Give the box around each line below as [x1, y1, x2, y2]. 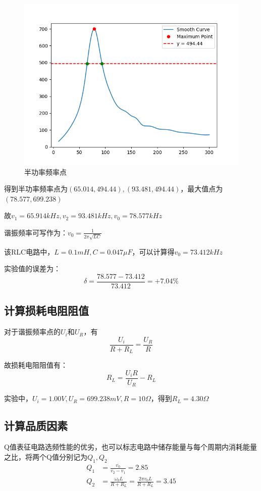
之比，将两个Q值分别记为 [4, 451, 87, 462]
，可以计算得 [132, 246, 175, 257]
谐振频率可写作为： [4, 227, 68, 237]
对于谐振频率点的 [4, 326, 61, 337]
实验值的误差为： [4, 263, 61, 274]
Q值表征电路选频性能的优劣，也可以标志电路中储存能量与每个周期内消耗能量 [4, 441, 257, 452]
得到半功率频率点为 [4, 183, 68, 194]
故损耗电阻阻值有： [4, 360, 68, 370]
